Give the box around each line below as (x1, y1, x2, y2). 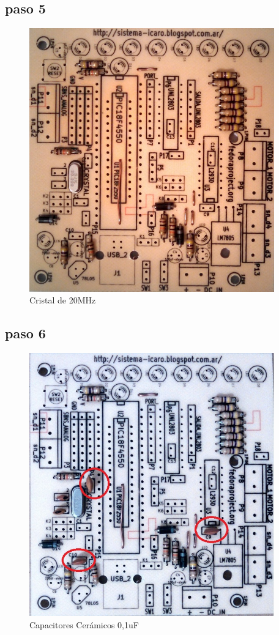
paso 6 (5, 324, 46, 343)
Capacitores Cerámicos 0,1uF (29, 618, 139, 631)
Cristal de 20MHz (29, 294, 96, 306)
